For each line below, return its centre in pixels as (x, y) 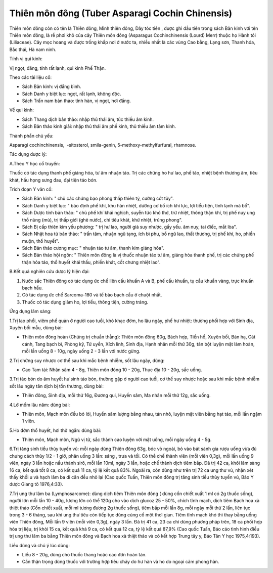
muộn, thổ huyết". (40, 241)
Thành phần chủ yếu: (32, 136)
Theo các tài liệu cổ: (31, 77)
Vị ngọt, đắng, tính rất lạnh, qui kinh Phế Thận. (58, 68)
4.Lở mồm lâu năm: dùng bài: (40, 405)
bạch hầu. (32, 288)
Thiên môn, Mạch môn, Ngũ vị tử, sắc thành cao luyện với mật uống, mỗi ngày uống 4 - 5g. (117, 439)
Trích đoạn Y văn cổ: (31, 189)
